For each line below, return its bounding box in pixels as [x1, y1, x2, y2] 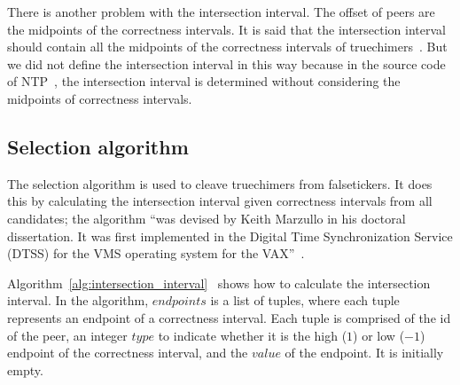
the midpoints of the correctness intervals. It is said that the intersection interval [7, 20, 446, 38]
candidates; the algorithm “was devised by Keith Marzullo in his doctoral [7, 208, 406, 227]
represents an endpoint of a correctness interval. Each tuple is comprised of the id [7, 308, 451, 326]
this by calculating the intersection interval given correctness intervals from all [7, 192, 433, 210]
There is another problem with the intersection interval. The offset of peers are [7, 3, 435, 20]
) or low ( [353, 326, 405, 344]
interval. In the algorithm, [7, 291, 149, 310]
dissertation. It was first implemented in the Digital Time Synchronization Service [7, 226, 453, 245]
